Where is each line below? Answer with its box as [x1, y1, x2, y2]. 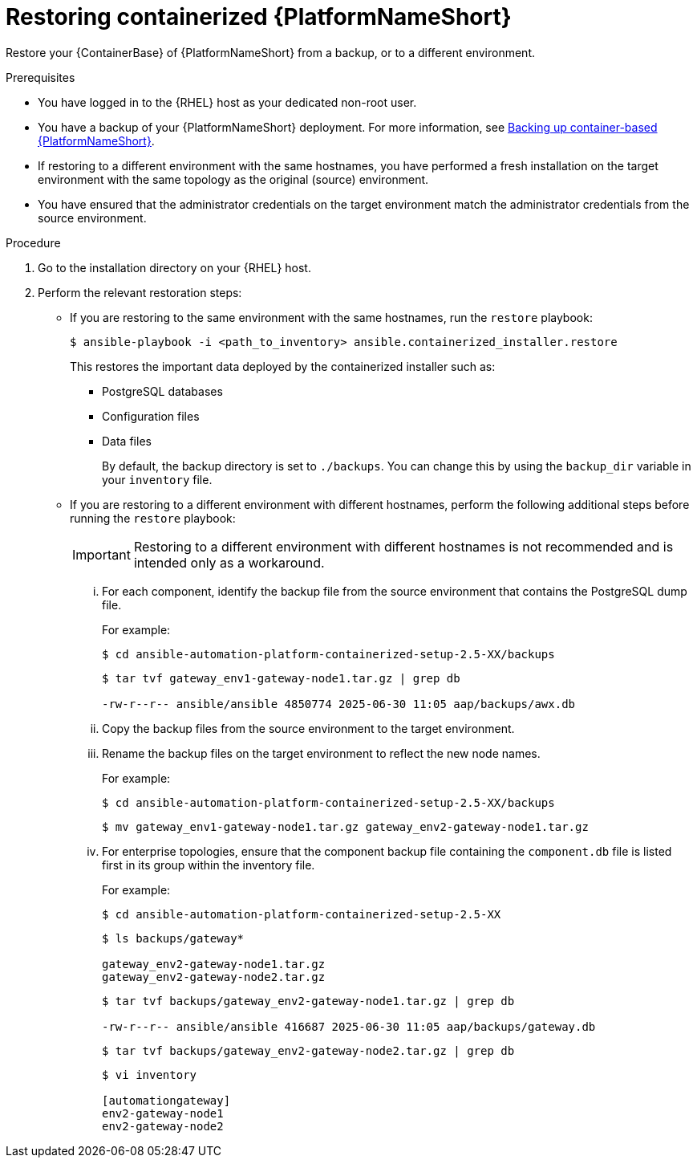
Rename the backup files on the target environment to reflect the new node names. [102, 746, 541, 760]
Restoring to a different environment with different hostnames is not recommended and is [133, 538, 674, 555]
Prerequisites [6, 70, 75, 84]
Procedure [6, 235, 61, 250]
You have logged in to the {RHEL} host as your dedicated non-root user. [38, 95, 417, 109]
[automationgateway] [102, 1093, 231, 1107]
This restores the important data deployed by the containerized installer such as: [70, 359, 496, 373]
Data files [102, 433, 152, 448]
